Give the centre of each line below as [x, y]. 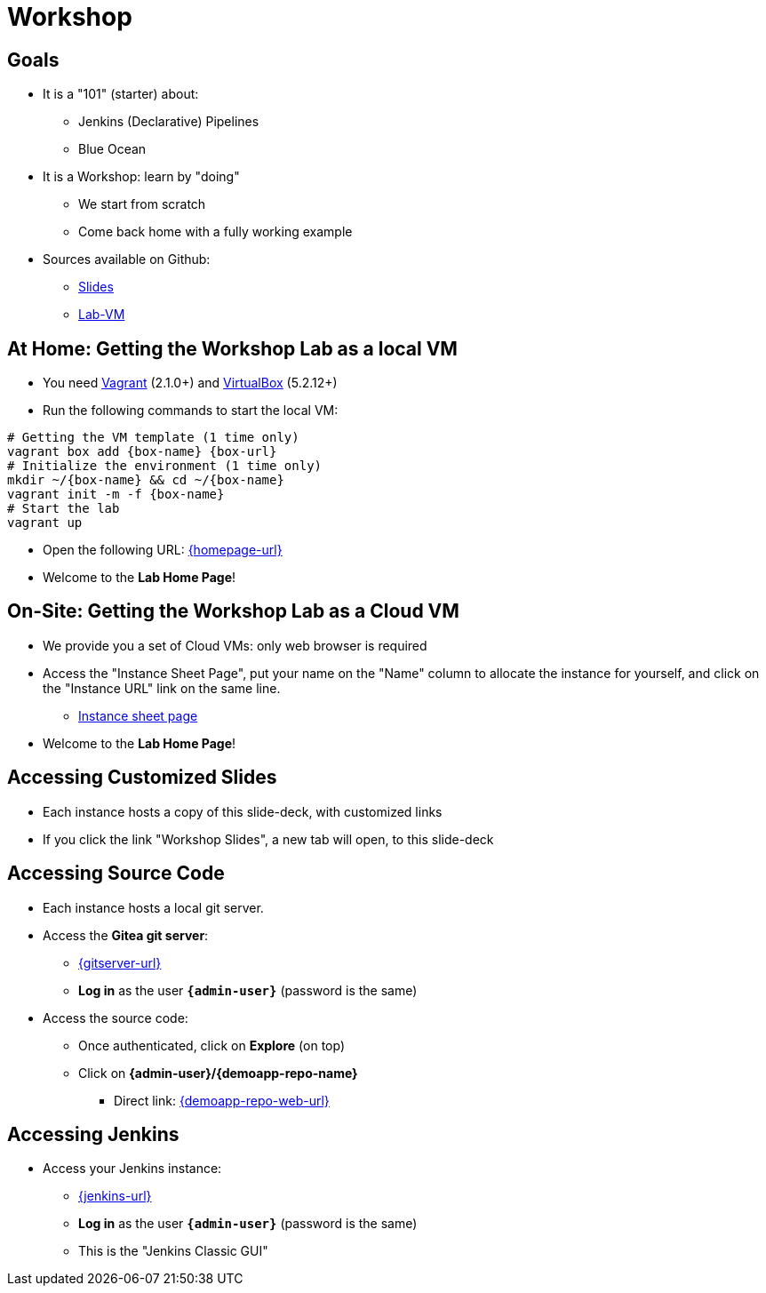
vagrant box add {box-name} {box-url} [142, 452]
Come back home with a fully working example [215, 232]
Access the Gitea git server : [126, 935]
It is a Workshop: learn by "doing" [141, 177]
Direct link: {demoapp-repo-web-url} [222, 1100]
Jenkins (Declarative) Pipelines [169, 122]
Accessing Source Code [116, 874]
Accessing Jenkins [93, 1134]
